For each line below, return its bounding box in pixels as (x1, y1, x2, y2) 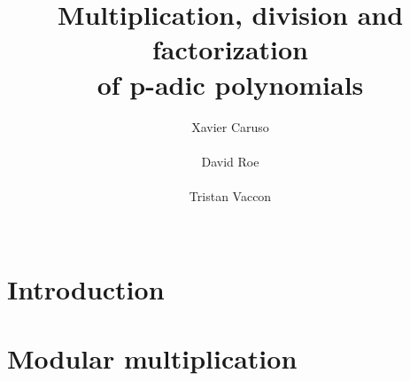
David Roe (201, 152, 259, 170)
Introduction (7, 271, 165, 307)
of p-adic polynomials (97, 66, 364, 102)
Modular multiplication (7, 340, 298, 377)
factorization (151, 31, 308, 67)
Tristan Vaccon (189, 186, 272, 205)
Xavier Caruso (191, 117, 269, 136)
